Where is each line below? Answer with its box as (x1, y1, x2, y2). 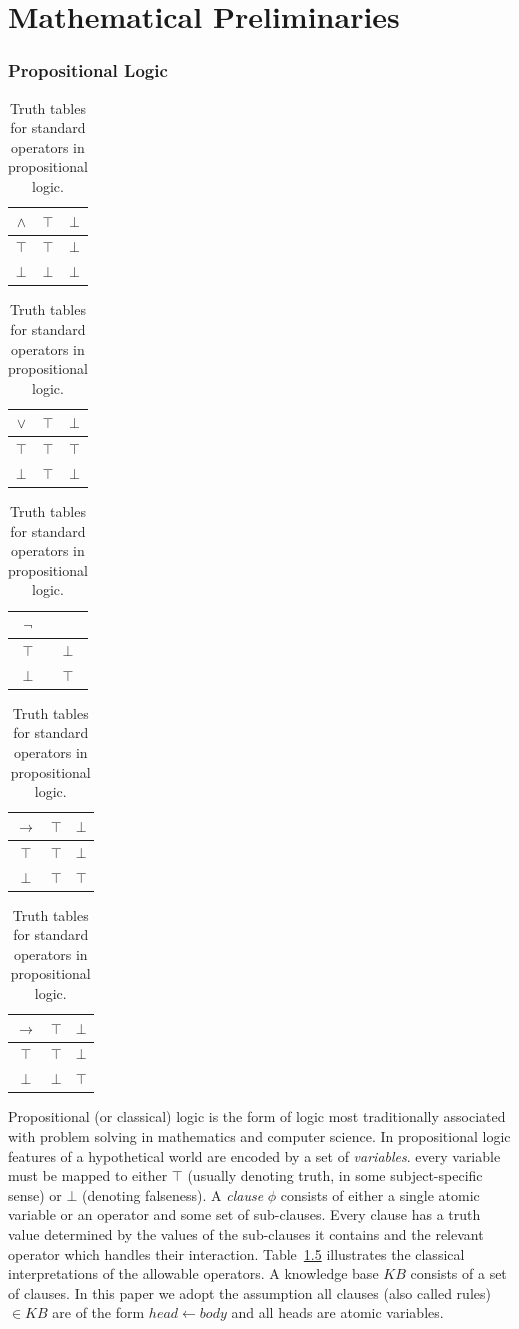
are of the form (52, 1302, 145, 1323)
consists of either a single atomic (280, 1184, 480, 1205)
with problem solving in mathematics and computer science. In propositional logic (8, 1125, 511, 1146)
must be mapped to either (8, 1165, 168, 1186)
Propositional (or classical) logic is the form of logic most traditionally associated (8, 1106, 506, 1127)
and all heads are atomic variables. (231, 1302, 444, 1323)
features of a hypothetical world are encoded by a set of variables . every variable (8, 1145, 501, 1166)
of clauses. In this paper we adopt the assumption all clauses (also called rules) (8, 1282, 491, 1303)
